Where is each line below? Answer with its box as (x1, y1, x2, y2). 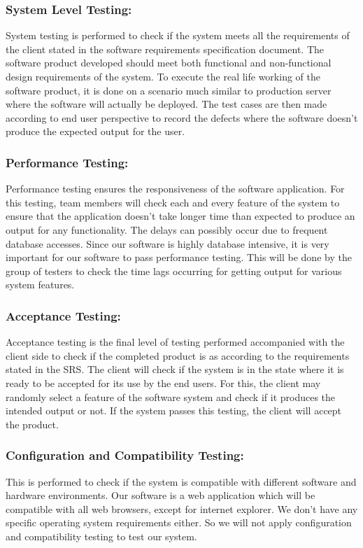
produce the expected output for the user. (6, 124, 185, 139)
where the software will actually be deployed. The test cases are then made (6, 97, 327, 111)
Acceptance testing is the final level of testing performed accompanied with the (6, 335, 345, 349)
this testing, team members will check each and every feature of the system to (6, 195, 340, 209)
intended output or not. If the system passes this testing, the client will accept (6, 403, 342, 418)
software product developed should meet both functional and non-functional (6, 55, 332, 70)
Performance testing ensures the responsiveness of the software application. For (6, 181, 345, 196)
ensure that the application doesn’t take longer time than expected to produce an (6, 209, 355, 223)
